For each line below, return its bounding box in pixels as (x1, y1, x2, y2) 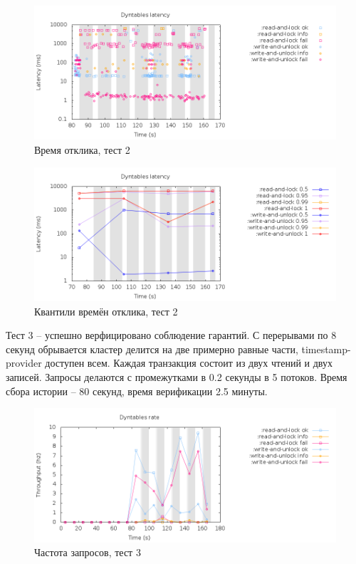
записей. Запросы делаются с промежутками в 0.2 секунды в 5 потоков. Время (6, 370, 347, 385)
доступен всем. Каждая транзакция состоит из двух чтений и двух (45, 355, 333, 370)
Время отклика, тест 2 (34, 142, 130, 157)
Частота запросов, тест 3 (34, 545, 141, 560)
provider (6, 355, 42, 370)
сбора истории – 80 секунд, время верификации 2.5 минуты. (6, 383, 268, 398)
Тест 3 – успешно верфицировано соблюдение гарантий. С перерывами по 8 (6, 328, 337, 343)
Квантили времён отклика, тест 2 (34, 303, 178, 318)
